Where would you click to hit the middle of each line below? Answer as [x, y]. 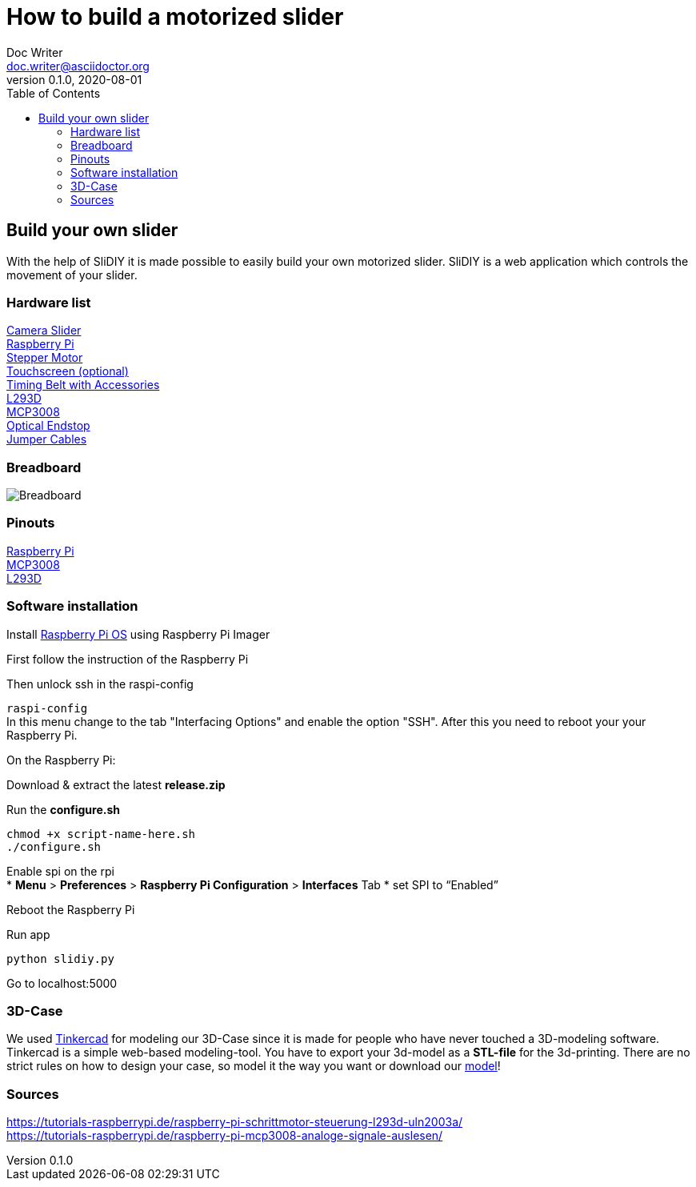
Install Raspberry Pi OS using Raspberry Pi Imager [138, 634]
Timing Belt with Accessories [83, 385]
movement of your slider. [72, 275]
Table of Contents [54, 93]
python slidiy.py [60, 958]
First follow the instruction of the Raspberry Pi [128, 659]
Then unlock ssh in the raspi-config [100, 684]
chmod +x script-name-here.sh [101, 834]
